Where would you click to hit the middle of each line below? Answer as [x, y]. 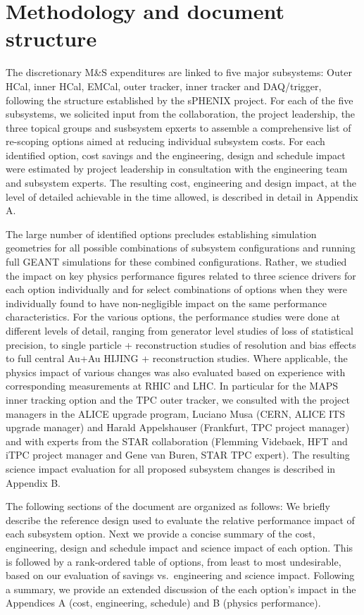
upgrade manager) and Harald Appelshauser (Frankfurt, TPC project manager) [178, 427]
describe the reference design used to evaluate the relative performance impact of [180, 520]
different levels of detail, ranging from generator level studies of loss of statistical [180, 330]
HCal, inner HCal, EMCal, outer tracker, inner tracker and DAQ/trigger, [164, 86]
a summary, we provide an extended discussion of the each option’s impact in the [181, 589]
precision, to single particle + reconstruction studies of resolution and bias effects [181, 344]
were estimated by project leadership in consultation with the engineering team [177, 169]
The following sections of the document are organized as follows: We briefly [168, 506]
